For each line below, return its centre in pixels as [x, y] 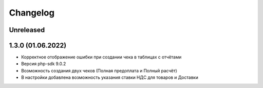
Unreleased [27, 30]
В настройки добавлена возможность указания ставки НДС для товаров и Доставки [110, 77]
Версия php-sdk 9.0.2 [44, 64]
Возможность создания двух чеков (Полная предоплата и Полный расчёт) [99, 70]
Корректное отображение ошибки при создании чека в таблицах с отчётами [102, 57]
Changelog [32, 13]
